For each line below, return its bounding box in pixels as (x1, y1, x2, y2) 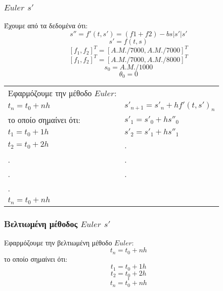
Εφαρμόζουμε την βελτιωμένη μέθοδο (4, 237, 112, 247)
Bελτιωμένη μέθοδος (4, 218, 78, 230)
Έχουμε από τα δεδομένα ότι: (4, 20, 88, 31)
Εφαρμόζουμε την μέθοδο (8, 87, 92, 99)
